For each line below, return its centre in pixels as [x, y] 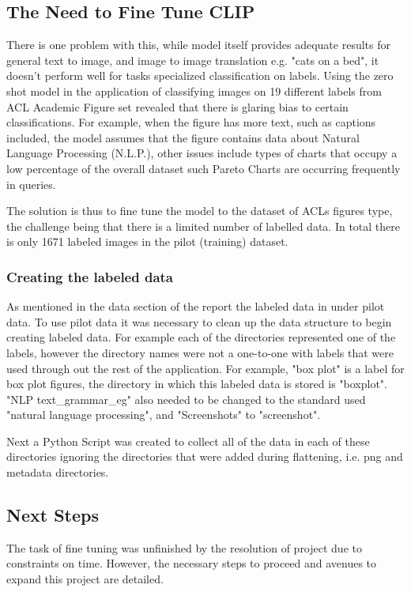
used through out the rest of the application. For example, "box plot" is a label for [205, 368]
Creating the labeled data [90, 276]
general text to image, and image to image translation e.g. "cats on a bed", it [193, 60]
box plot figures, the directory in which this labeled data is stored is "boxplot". [197, 384]
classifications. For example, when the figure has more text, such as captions [191, 122]
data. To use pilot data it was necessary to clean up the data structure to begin [199, 321]
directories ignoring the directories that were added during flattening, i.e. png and [205, 456]
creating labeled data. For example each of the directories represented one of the [201, 337]
